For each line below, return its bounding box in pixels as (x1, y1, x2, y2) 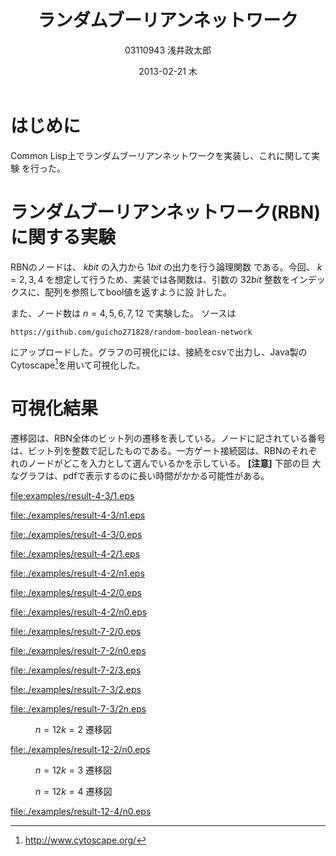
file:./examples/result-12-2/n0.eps (10, 744, 151, 756)
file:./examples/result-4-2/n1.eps (10, 567, 145, 580)
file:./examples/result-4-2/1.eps (10, 548, 141, 560)
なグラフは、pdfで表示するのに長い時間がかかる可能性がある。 (10, 470, 270, 482)
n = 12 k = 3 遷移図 (35, 764, 113, 776)
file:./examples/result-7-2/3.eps (10, 664, 142, 676)
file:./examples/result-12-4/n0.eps (10, 806, 152, 818)
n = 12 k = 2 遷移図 (35, 724, 112, 736)
